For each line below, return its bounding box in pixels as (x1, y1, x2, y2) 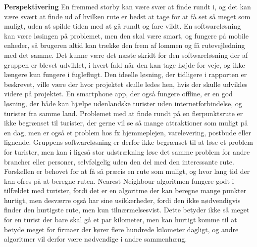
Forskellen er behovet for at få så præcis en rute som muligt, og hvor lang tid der (4, 166, 250, 176)
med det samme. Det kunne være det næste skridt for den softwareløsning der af (4, 49, 248, 60)
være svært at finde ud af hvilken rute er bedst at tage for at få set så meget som (4, 11, 251, 21)
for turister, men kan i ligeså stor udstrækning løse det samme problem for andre (4, 146, 250, 157)
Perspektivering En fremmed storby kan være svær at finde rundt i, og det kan (4, 1, 251, 11)
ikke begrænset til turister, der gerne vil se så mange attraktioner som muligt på (4, 118, 248, 128)
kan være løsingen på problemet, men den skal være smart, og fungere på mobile (4, 30, 249, 41)
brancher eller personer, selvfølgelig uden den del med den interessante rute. (4, 156, 234, 166)
